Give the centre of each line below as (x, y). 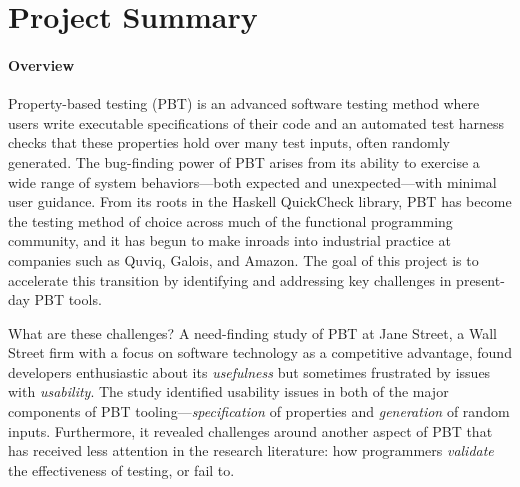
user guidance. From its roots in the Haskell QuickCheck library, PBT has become (260, 201)
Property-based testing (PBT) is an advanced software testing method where (244, 103)
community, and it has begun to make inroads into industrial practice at (229, 240)
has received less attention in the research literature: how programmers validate (251, 450)
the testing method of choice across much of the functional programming (230, 220)
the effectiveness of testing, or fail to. (121, 469)
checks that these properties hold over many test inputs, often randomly (229, 142)
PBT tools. (68, 299)
